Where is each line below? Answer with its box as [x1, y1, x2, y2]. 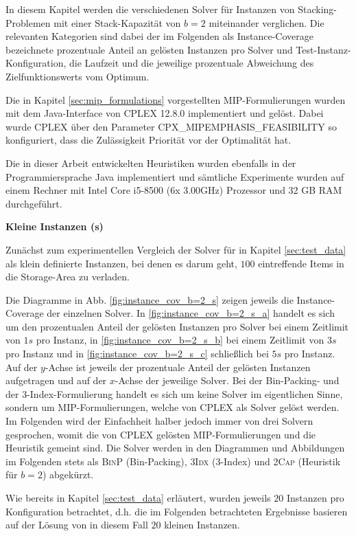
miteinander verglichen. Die [209, 15, 324, 30]
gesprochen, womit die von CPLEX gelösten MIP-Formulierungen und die [5, 427, 316, 441]
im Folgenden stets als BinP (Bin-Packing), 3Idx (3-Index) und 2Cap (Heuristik [5, 454, 341, 468]
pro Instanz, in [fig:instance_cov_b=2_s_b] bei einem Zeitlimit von [36, 333, 324, 347]
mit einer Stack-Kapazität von [54, 15, 181, 30]
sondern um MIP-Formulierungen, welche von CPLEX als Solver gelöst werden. [5, 400, 340, 414]
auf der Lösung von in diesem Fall [5, 517, 148, 532]
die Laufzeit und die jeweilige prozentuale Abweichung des [69, 56, 314, 70]
